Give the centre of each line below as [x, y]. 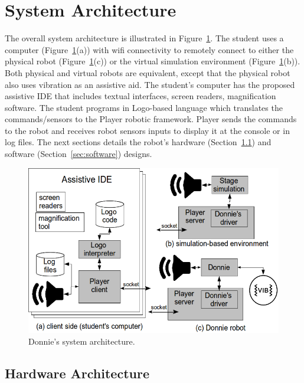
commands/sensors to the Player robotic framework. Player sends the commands [151, 119]
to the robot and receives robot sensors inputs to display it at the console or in [147, 130]
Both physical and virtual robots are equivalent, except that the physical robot [148, 72]
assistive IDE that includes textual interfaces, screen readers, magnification [140, 96]
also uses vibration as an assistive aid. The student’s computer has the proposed [150, 84]
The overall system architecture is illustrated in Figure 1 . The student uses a [144, 38]
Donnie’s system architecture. [82, 341]
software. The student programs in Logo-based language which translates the [144, 107]
